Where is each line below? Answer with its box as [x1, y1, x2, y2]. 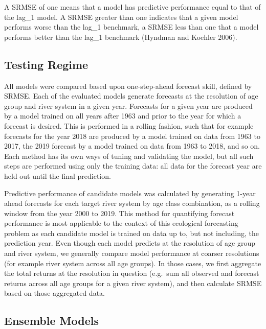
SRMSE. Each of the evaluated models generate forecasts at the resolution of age [4, 90, 258, 101]
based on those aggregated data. [4, 288, 105, 298]
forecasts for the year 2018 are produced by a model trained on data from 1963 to [4, 130, 260, 141]
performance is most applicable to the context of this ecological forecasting [4, 218, 238, 228]
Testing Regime [4, 56, 88, 72]
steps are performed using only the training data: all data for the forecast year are [4, 160, 262, 171]
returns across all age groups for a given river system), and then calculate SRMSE [4, 277, 262, 288]
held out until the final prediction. [4, 170, 111, 181]
